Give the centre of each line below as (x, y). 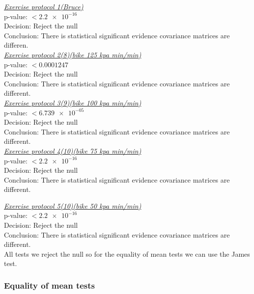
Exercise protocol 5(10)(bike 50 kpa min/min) (73, 205)
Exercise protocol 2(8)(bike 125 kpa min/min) (73, 54)
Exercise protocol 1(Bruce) (44, 6)
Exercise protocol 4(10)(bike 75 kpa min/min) (73, 150)
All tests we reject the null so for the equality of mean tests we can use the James (127, 254)
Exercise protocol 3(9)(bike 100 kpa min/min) (73, 102)
